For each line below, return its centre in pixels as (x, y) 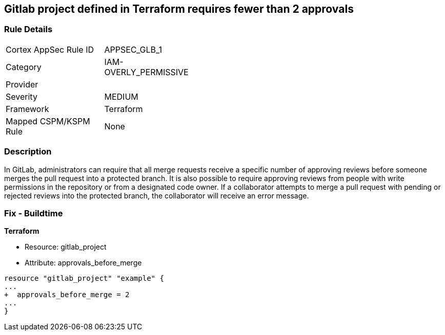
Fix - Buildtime (34, 213)
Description (28, 152)
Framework (27, 109)
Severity (22, 96)
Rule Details (28, 29)
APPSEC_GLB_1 (133, 49)
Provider (22, 84)
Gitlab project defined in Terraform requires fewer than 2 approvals (179, 9)
